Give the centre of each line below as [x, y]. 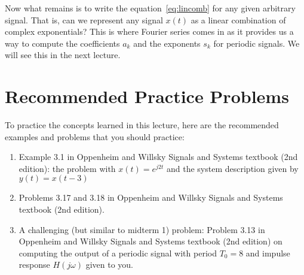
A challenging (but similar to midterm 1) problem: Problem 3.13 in [142, 229]
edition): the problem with [67, 168]
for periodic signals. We [257, 43]
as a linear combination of [238, 19]
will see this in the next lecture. [63, 55]
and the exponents [167, 43]
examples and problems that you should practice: [95, 136]
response [34, 265]
